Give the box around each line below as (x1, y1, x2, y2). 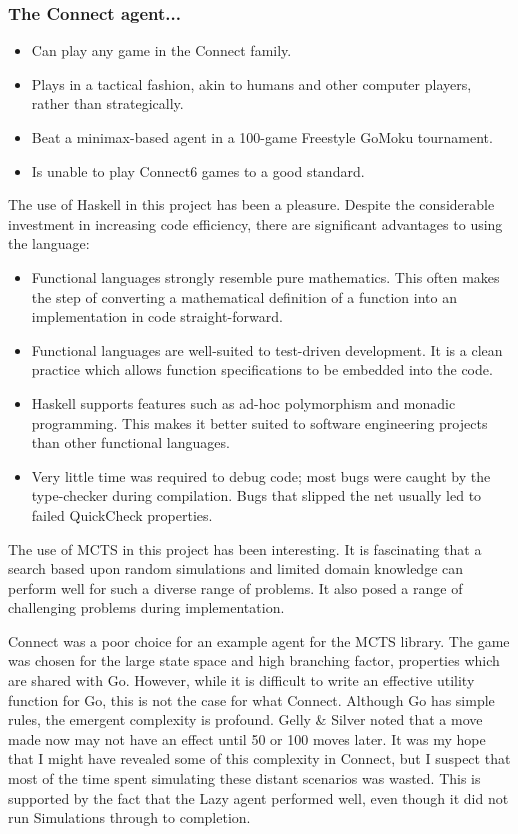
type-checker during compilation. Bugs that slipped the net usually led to (31, 485, 482, 506)
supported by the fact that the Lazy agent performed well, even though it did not (8, 787, 509, 808)
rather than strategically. (31, 93, 184, 114)
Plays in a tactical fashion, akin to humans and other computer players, (31, 73, 472, 94)
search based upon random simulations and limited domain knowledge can (8, 558, 464, 579)
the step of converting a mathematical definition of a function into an (31, 286, 457, 307)
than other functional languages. (31, 432, 230, 453)
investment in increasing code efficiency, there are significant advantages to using (8, 213, 503, 234)
